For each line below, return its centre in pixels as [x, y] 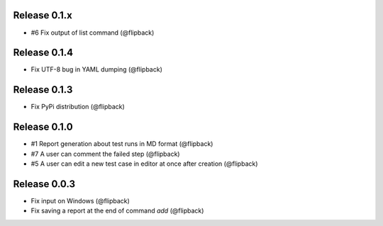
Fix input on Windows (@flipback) [81, 200]
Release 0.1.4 [43, 53]
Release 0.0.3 [44, 184]
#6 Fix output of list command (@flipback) [93, 33]
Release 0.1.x [43, 15]
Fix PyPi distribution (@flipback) [78, 107]
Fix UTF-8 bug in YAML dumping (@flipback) [96, 69]
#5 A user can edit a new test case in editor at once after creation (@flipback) [144, 164]
